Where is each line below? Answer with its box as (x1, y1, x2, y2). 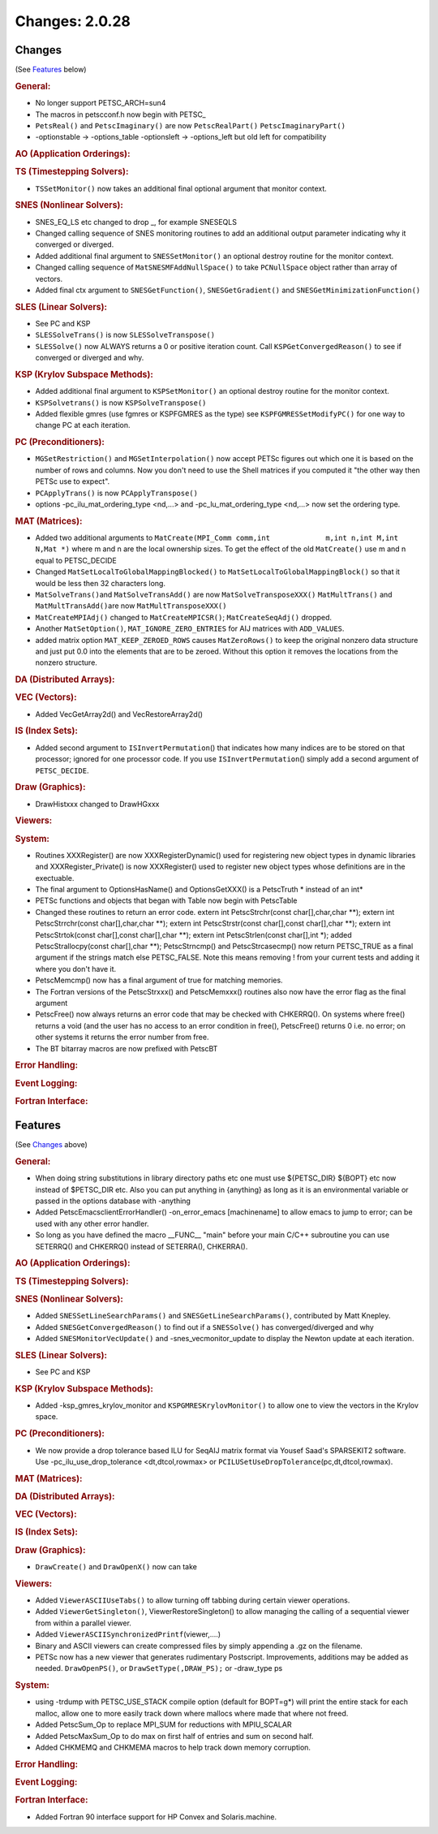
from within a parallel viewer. (35, 1618, 131, 1628)
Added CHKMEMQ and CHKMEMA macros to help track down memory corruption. (35, 1742, 311, 1752)
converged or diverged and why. (35, 353, 144, 363)
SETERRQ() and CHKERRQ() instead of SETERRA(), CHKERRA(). (35, 1241, 248, 1251)
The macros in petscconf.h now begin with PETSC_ (35, 110, 206, 119)
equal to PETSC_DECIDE (35, 555, 117, 565)
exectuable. (35, 873, 75, 882)
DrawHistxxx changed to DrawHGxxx (35, 799, 160, 809)
